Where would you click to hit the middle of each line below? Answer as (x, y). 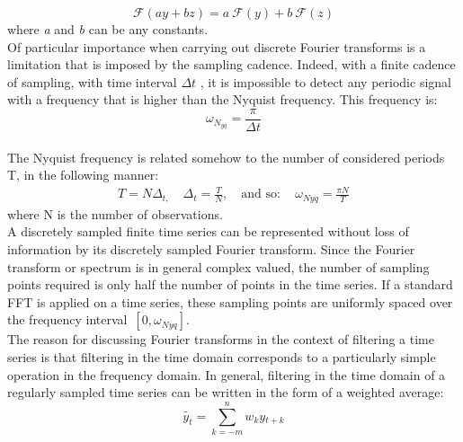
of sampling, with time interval (92, 81)
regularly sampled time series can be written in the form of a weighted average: (226, 392)
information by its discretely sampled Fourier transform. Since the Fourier (211, 249)
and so (259, 194)
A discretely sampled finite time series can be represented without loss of (208, 231)
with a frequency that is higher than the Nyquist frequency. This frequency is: (223, 99)
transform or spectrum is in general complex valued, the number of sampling (218, 266)
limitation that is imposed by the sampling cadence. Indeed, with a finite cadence (231, 64)
